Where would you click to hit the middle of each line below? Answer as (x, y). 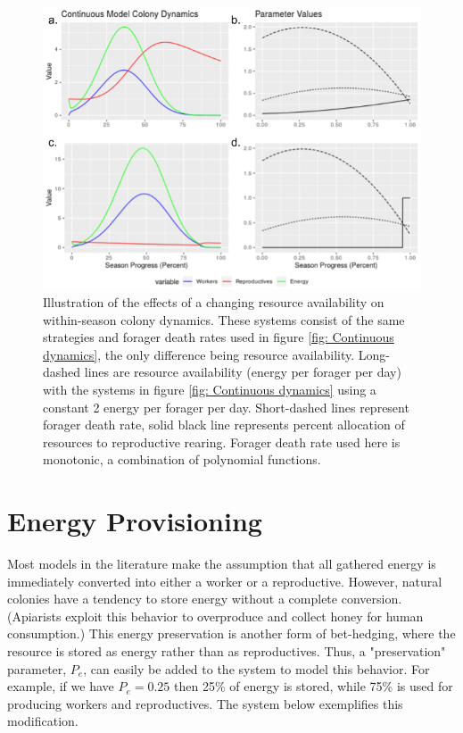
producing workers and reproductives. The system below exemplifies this (205, 703)
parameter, (37, 668)
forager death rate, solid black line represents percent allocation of (224, 425)
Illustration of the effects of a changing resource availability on (214, 302)
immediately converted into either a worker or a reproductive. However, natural (225, 581)
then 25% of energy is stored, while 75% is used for (314, 686)
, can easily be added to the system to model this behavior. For (256, 668)
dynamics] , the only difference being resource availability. (199, 354)
